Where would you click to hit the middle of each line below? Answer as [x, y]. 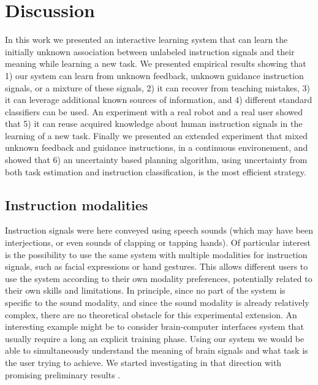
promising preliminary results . [63, 374]
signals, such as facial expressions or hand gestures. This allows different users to [157, 266]
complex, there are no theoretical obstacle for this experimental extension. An [151, 314]
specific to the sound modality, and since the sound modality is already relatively [157, 303]
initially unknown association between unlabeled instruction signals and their [150, 51]
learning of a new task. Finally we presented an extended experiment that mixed [156, 135]
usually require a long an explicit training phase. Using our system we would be [155, 338]
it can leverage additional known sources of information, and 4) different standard [159, 100]
